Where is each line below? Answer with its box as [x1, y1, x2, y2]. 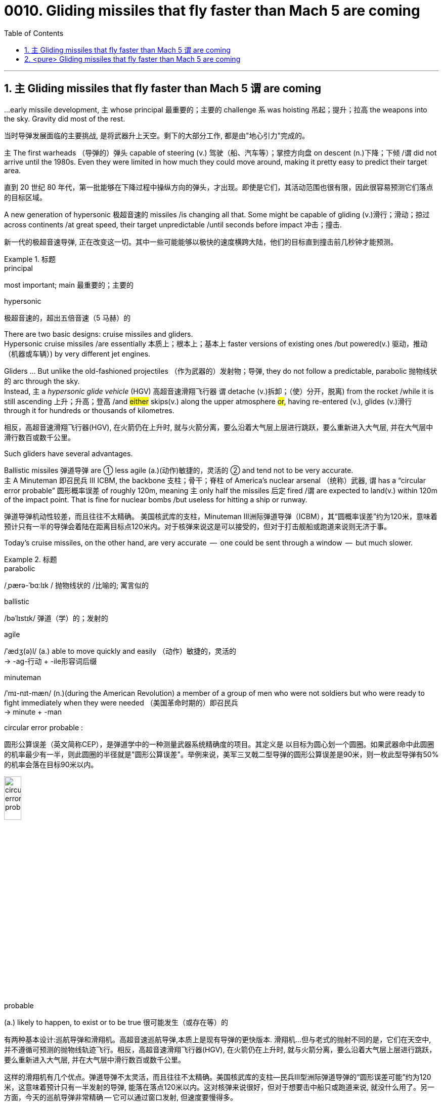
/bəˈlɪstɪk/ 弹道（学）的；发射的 [4, 613, 108, 622]
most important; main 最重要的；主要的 [4, 280, 134, 289]
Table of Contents [4, 28, 64, 37]
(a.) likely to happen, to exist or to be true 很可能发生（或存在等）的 [4, 1017, 228, 1027]
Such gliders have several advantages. [4, 449, 133, 458]
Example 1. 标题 [4, 254, 56, 263]
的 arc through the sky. [4, 376, 80, 385]
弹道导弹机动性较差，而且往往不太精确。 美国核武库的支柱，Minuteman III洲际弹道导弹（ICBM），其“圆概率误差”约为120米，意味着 [4, 511, 437, 521]
